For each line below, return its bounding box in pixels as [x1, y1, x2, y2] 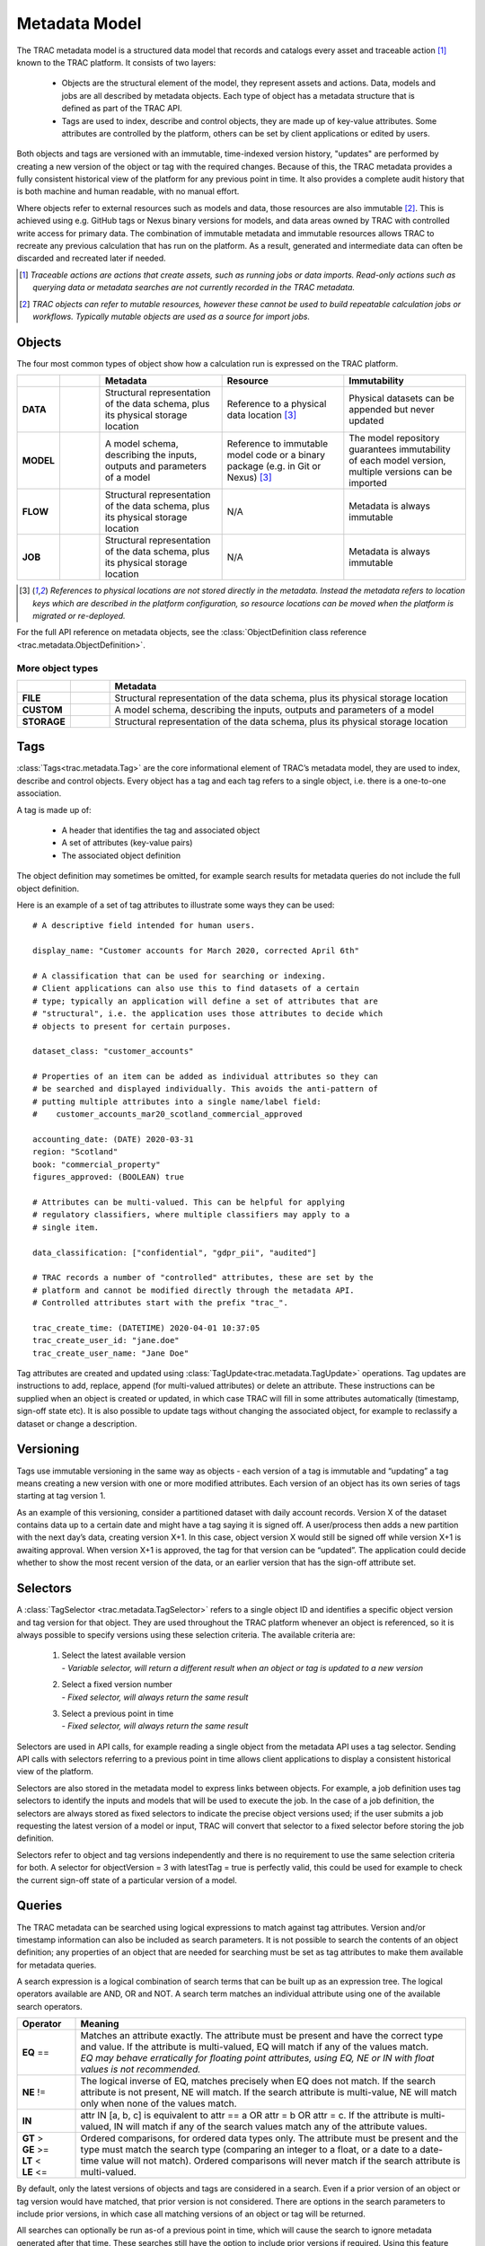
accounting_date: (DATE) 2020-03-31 [32, 1135, 194, 1145]
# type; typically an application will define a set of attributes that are [32, 995, 379, 1006]
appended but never [348, 403, 435, 416]
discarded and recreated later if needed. [16, 252, 166, 264]
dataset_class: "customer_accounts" [32, 1047, 194, 1057]
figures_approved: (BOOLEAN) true [32, 1172, 184, 1182]
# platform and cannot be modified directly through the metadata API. [32, 1285, 355, 1295]
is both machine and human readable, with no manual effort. [16, 186, 240, 197]
